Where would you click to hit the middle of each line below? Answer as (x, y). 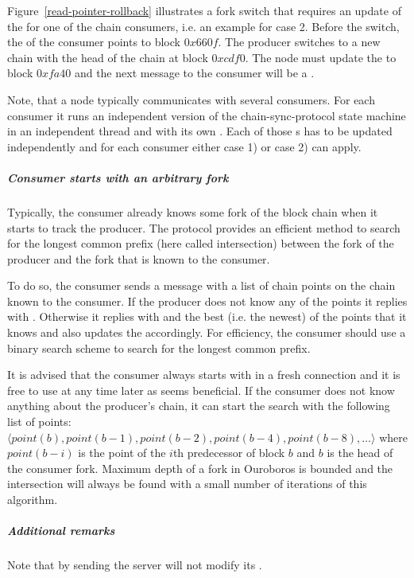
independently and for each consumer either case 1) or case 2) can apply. (184, 146)
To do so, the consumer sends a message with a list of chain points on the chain (201, 285)
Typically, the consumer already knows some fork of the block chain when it (193, 211)
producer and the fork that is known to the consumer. (139, 258)
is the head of (360, 453)
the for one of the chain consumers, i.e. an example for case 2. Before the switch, (203, 26)
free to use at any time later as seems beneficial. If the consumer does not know (201, 390)
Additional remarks (61, 531)
